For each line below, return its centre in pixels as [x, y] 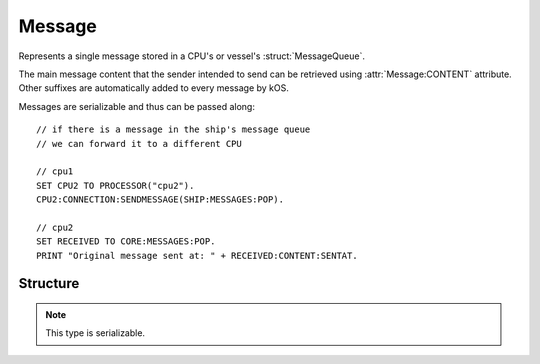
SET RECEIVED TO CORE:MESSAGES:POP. [126, 241]
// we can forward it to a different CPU [139, 143]
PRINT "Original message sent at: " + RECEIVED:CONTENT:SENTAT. [197, 255]
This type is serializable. [95, 333]
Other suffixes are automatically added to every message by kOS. [154, 88]
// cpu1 [55, 171]
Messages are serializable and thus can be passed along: [136, 106]
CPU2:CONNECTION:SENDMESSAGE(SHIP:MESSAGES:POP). [160, 199]
